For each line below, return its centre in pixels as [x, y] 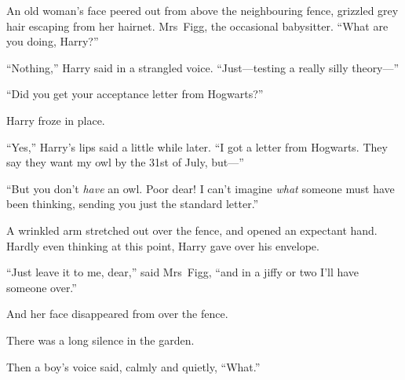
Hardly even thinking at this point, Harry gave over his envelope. [163, 245]
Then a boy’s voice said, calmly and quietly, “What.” [133, 366]
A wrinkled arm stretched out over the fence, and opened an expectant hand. [192, 230]
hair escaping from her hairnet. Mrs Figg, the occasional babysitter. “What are [197, 26]
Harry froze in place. [56, 120]
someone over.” [42, 287]
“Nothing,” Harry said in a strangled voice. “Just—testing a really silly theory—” [203, 67]
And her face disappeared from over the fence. [117, 314]
